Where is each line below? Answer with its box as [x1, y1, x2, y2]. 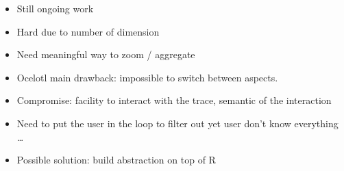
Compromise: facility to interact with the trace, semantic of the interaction [16, 93, 332, 107]
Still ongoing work [16, 1, 94, 15]
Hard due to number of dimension [16, 24, 160, 38]
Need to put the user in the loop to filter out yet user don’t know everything [16, 116, 339, 130]
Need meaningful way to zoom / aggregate [16, 47, 195, 62]
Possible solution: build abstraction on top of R [16, 153, 216, 167]
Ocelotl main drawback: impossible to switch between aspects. [16, 70, 278, 84]
